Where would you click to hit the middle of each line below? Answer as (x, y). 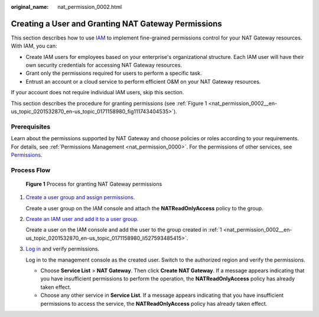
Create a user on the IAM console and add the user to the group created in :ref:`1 (124, 230)
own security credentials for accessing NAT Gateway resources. (104, 65)
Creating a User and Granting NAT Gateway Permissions (117, 24)
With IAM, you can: (34, 46)
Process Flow (31, 170)
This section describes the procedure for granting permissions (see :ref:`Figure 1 (109, 103)
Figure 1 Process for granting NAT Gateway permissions (94, 184)
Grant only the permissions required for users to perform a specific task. (114, 73)
